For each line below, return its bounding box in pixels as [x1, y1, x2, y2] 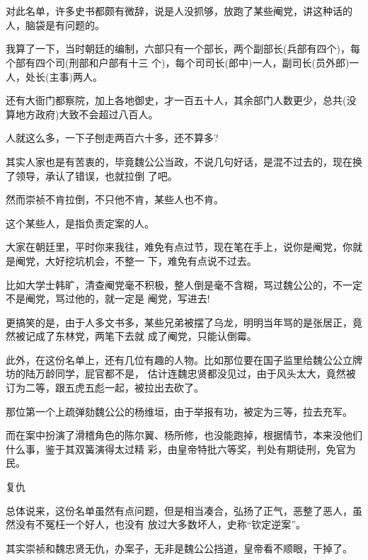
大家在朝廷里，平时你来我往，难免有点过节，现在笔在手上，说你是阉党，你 [6, 239, 352, 254]
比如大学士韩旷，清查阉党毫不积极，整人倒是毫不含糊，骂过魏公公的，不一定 [6, 277, 362, 292]
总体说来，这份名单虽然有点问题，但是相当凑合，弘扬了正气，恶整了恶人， [6, 503, 352, 518]
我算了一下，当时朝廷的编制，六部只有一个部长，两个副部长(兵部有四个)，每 [6, 41, 360, 56]
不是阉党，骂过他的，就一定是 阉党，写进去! [6, 291, 210, 306]
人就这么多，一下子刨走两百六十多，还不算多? [6, 130, 219, 145]
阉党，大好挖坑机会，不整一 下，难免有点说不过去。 [15, 253, 257, 268]
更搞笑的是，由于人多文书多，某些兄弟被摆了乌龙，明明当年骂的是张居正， [6, 314, 352, 329]
